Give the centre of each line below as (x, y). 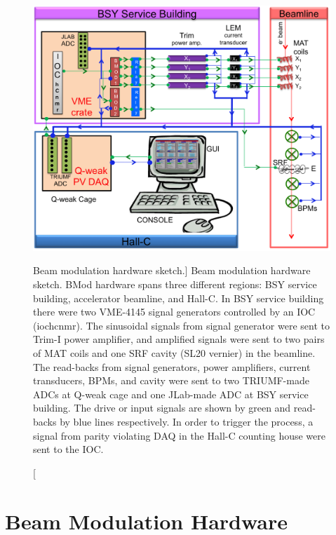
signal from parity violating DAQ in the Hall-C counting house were (179, 435)
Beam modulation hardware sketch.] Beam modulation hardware (172, 270)
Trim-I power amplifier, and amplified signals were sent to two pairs (179, 339)
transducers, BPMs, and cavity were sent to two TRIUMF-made (171, 380)
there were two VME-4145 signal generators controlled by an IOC (174, 312)
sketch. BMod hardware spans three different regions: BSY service (175, 284)
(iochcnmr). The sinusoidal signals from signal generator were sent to (181, 325)
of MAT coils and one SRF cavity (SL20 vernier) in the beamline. (174, 353)
